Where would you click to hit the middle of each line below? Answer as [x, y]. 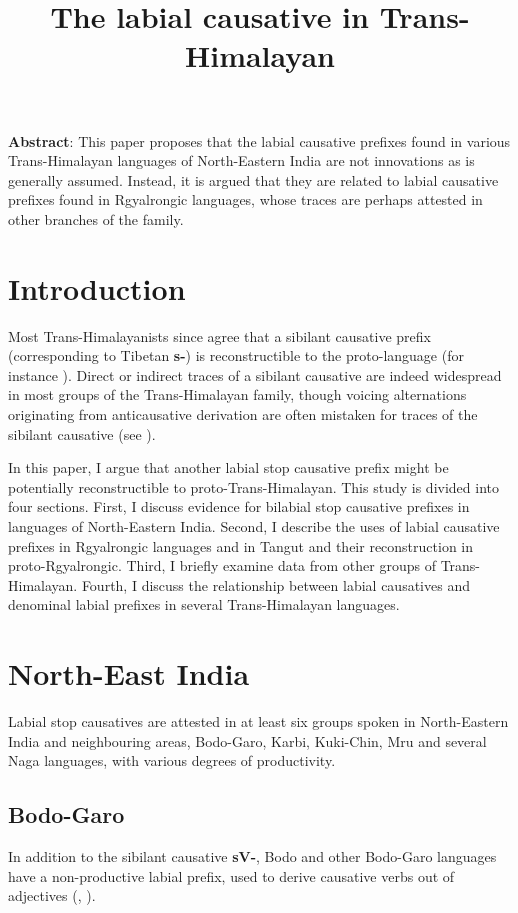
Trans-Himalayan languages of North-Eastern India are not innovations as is [241, 160]
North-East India [129, 673]
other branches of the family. [96, 218]
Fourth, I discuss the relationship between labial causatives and [275, 584]
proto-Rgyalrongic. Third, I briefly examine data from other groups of [222, 565]
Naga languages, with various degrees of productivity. [172, 760]
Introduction [97, 287]
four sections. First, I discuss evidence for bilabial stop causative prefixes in [239, 506]
